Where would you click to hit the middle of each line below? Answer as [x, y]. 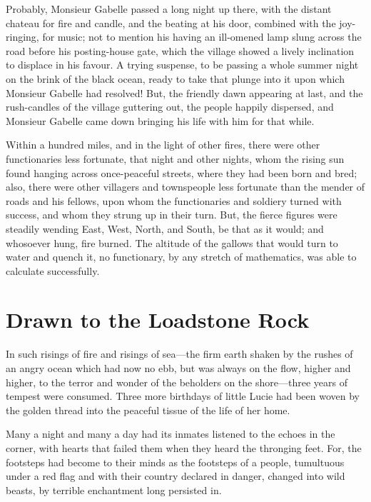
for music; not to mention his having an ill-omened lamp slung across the [202, 37]
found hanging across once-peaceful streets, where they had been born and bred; [182, 172]
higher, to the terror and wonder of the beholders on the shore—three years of [177, 382]
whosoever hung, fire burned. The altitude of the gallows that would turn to [172, 242]
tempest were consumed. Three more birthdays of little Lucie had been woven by [183, 396]
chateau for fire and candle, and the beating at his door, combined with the [171, 22]
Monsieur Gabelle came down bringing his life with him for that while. [160, 120]
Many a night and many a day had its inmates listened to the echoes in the [171, 434]
